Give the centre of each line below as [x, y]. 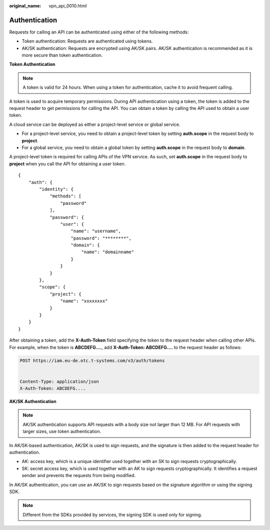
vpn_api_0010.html [68, 6]
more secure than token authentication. [62, 55]
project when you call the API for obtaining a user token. [67, 164]
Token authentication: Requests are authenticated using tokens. [87, 41]
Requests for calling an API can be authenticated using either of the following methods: [99, 32]
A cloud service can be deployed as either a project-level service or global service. [95, 124]
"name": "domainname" [108, 252]
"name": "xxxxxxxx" [84, 301]
